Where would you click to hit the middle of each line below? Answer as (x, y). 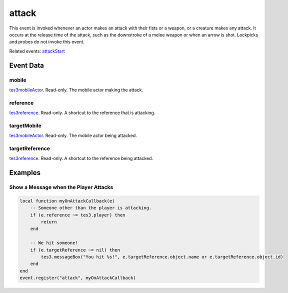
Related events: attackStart (37, 51)
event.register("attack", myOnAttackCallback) (78, 278)
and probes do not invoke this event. (47, 42)
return (49, 222)
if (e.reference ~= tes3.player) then (78, 215)
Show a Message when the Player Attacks (61, 187)
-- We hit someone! (54, 243)
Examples (25, 173)
